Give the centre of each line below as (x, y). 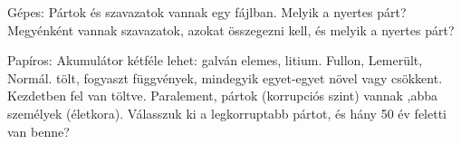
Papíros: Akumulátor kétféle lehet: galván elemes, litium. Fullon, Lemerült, (215, 60)
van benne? (38, 131)
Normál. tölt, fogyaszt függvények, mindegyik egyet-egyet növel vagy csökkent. (225, 77)
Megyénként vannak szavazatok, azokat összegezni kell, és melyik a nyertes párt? (231, 29)
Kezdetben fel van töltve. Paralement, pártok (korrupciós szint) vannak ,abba (222, 96)
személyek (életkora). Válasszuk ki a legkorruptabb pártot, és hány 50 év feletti (227, 113)
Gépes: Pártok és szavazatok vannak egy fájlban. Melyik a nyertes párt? (207, 12)
